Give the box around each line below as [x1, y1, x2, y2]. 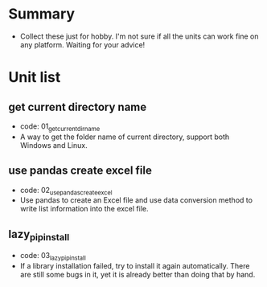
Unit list [8, 68, 61, 87]
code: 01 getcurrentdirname [19, 121, 101, 133]
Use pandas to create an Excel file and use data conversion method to [19, 195, 253, 205]
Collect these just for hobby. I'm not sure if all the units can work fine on [19, 31, 259, 41]
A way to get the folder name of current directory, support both [19, 132, 230, 141]
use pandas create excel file [8, 164, 153, 178]
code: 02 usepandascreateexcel [19, 185, 113, 197]
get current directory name [8, 100, 147, 113]
